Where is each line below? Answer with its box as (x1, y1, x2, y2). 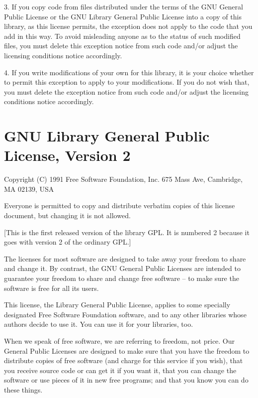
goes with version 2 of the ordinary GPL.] (4, 237, 131, 247)
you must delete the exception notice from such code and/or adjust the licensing (4, 86, 249, 97)
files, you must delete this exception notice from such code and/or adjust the (4, 40, 238, 51)
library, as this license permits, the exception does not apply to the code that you (4, 21, 253, 31)
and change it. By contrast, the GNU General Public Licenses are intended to (4, 263, 241, 273)
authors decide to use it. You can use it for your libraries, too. (4, 319, 193, 329)
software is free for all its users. (4, 282, 99, 293)
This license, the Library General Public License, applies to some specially (4, 299, 231, 310)
